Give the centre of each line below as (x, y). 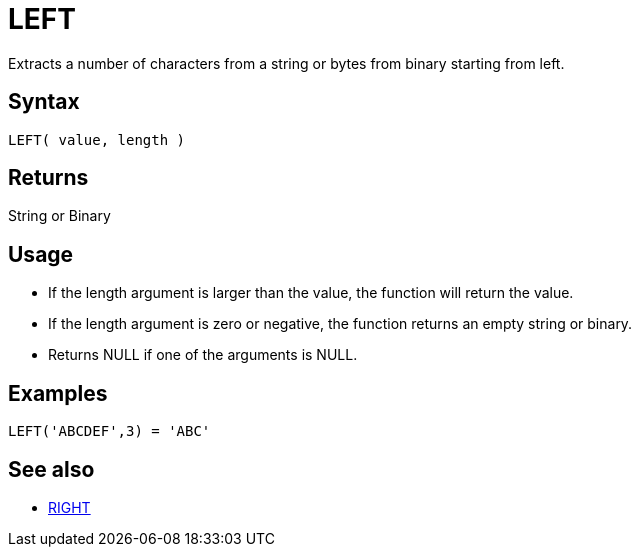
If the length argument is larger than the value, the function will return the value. (311, 293)
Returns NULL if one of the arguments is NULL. (203, 355)
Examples (58, 393)
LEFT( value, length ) (97, 139)
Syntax (44, 102)
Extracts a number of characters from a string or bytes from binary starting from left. (286, 63)
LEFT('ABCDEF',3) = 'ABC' (109, 431)
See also (51, 469)
